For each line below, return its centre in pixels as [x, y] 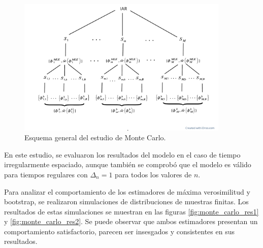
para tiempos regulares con [46, 174]
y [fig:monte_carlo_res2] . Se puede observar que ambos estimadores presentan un [131, 221]
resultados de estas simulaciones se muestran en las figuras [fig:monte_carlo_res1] [131, 211]
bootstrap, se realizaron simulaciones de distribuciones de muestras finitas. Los [126, 201]
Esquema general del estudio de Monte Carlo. [95, 137]
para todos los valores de [153, 174]
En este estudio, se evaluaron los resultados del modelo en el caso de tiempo [122, 154]
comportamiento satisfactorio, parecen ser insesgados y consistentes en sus [119, 231]
